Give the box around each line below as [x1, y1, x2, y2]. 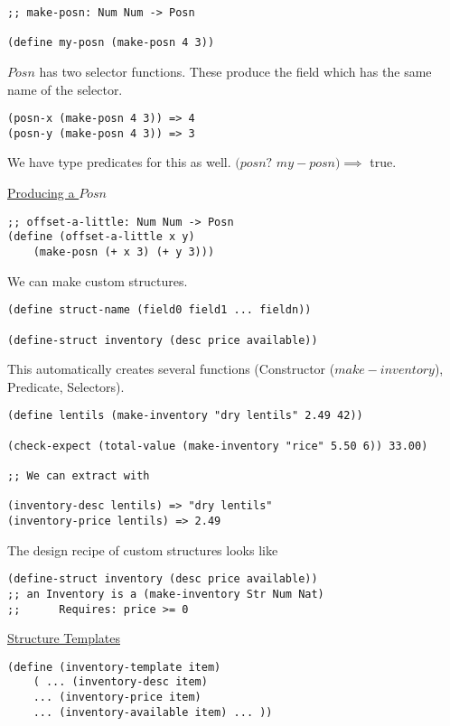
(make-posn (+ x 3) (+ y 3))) [33, 245, 215, 258]
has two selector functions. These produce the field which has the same [39, 61, 432, 80]
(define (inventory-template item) [7, 660, 221, 674]
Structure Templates [7, 628, 120, 647]
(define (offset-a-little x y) [7, 230, 195, 244]
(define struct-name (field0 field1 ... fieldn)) [7, 303, 312, 317]
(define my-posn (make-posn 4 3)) [7, 36, 215, 50]
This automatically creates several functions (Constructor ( [7, 359, 335, 378]
